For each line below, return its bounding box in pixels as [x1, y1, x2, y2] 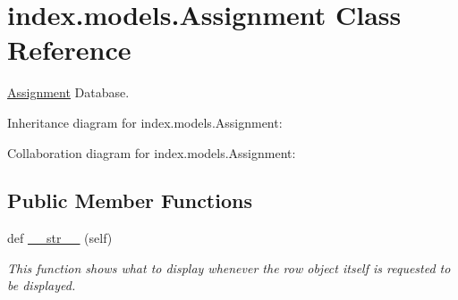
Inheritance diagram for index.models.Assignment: [7, 112, 283, 131]
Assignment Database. [7, 83, 130, 102]
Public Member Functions [7, 187, 252, 214]
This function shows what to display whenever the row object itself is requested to [7, 258, 451, 277]
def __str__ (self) [7, 229, 113, 247]
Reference [7, 31, 131, 68]
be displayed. [7, 276, 76, 295]
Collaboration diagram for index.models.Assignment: [7, 143, 296, 162]
